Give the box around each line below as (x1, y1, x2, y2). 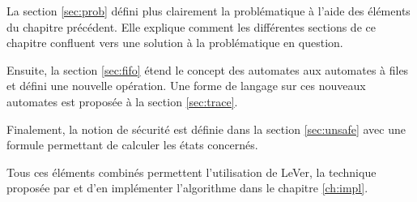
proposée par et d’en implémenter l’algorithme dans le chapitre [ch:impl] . (6, 179, 368, 196)
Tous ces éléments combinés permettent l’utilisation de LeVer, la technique (6, 163, 377, 180)
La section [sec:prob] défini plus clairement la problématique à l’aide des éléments (6, 2, 411, 19)
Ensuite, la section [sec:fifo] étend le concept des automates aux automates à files (6, 61, 409, 78)
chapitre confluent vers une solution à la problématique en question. (6, 34, 343, 51)
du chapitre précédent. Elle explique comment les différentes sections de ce (6, 18, 376, 35)
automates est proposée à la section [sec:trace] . (6, 92, 238, 110)
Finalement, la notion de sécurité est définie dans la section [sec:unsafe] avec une (6, 120, 406, 137)
